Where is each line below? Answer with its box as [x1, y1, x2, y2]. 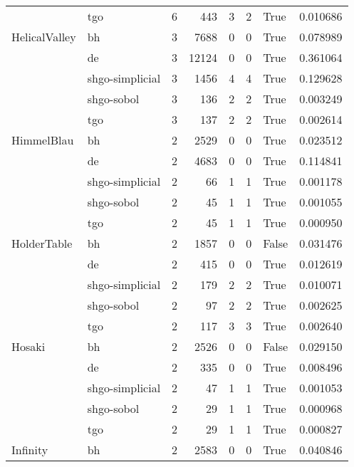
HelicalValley [11, 28, 76, 45]
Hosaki [11, 338, 46, 355]
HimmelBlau [11, 132, 74, 148]
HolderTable [11, 235, 73, 251]
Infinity [11, 441, 48, 458]
